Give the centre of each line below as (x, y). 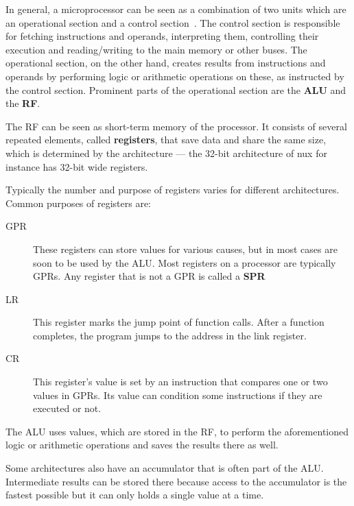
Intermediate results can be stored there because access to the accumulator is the (176, 481)
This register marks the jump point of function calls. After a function (179, 322)
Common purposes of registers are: (79, 203)
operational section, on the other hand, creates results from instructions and (166, 63)
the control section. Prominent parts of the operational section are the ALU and (176, 89)
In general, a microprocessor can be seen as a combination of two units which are (176, 9)
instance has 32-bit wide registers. (77, 166)
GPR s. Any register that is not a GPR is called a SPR (149, 276)
